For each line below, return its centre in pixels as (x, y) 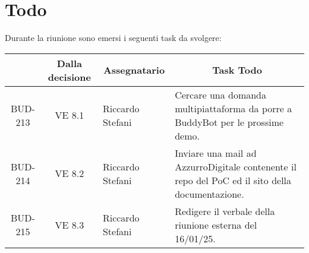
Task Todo (237, 70)
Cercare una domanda (221, 94)
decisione (69, 77)
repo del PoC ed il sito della (233, 180)
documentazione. (209, 194)
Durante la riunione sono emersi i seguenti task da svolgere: (113, 38)
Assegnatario (134, 70)
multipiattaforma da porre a (234, 108)
